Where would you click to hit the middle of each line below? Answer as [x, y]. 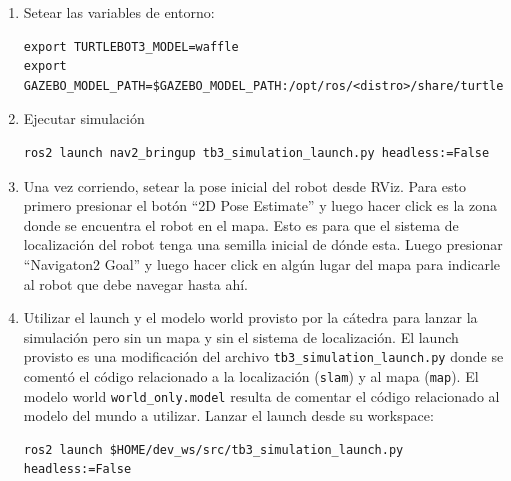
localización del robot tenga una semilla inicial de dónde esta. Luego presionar [263, 244]
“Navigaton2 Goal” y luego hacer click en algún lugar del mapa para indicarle [262, 263]
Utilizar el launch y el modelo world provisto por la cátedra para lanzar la [250, 317]
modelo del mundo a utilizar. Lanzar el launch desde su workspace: [228, 415]
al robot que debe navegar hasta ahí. [135, 283]
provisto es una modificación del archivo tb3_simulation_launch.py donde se [263, 356]
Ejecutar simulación [84, 118]
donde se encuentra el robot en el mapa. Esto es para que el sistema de [241, 224]
